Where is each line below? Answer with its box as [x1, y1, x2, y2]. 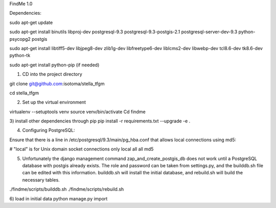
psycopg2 [9, 36, 31, 42]
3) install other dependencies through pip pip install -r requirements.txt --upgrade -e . [9, 118, 191, 124]
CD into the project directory [22, 71, 83, 77]
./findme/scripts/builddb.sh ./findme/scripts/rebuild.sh [9, 186, 124, 192]
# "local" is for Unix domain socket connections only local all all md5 [9, 146, 154, 152]
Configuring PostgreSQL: [22, 127, 75, 134]
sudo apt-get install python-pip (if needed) [9, 62, 100, 68]
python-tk [9, 53, 31, 59]
